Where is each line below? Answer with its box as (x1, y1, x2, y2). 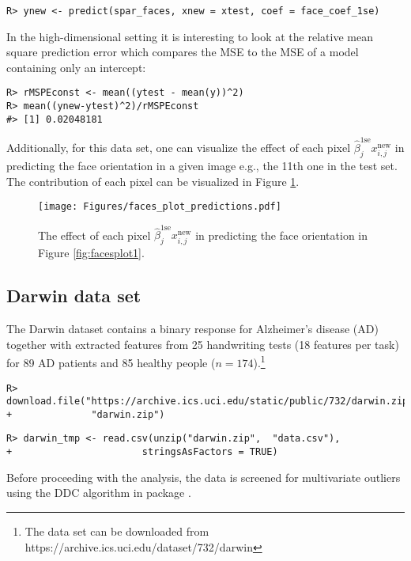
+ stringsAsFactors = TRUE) (6, 446, 278, 458)
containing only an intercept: (6, 59, 146, 75)
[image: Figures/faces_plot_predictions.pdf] (38, 201, 281, 213)
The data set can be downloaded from (25, 522, 209, 539)
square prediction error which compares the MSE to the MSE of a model (6, 44, 359, 60)
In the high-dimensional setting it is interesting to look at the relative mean (6, 28, 373, 44)
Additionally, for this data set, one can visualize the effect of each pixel (6, 139, 351, 156)
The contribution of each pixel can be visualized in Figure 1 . (6, 172, 300, 189)
